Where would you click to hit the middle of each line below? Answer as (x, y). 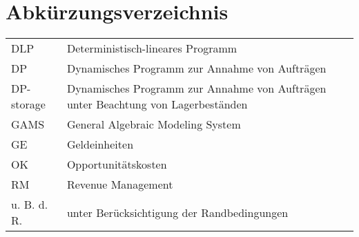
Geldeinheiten (100, 144)
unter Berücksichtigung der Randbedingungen (177, 212)
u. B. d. (30, 205)
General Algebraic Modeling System (154, 124)
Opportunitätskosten (117, 164)
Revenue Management (120, 184)
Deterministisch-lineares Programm (152, 48)
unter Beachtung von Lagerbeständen (157, 104)
